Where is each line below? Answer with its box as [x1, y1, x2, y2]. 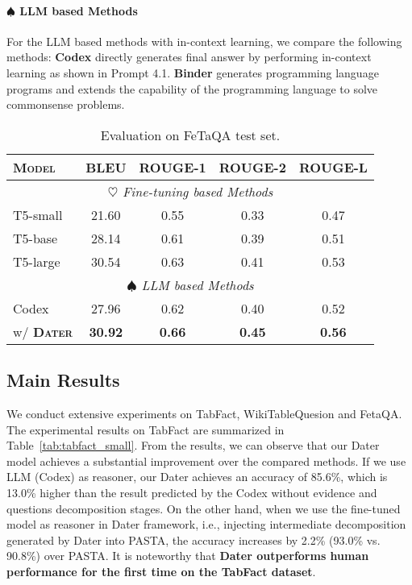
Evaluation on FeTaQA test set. [100, 125, 281, 144]
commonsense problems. [6, 96, 125, 113]
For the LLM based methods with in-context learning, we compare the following [6, 32, 402, 49]
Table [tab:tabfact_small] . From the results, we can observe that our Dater [6, 437, 380, 454]
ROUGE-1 [139, 157, 206, 176]
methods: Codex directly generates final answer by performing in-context [6, 48, 372, 65]
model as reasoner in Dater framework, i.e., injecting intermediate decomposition [6, 516, 406, 533]
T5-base [13, 228, 58, 247]
